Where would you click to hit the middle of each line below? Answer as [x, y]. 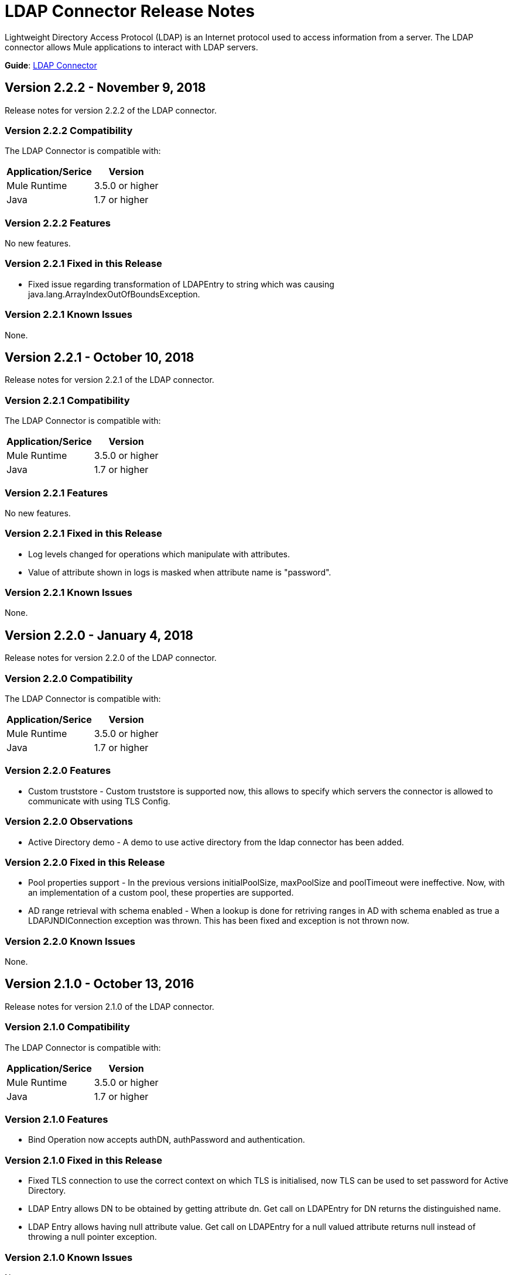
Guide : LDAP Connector [51, 65]
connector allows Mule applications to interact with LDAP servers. [131, 47]
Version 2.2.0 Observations [69, 822]
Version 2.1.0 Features [57, 1119]
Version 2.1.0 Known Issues [69, 1257]
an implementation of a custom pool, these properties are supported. [161, 893]
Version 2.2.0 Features [58, 771]
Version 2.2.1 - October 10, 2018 [100, 358]
